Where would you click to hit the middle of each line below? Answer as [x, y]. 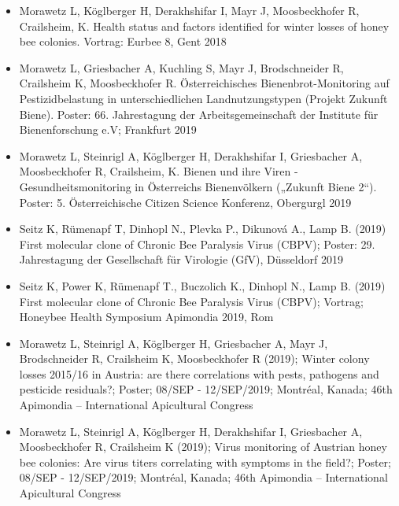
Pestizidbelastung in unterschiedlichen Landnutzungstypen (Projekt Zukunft [203, 98]
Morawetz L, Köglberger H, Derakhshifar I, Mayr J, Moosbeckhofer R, [189, 10]
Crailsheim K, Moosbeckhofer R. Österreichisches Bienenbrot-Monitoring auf [204, 83]
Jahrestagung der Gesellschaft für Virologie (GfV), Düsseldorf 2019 [181, 259]
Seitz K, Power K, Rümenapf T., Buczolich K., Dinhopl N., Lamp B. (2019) [202, 285]
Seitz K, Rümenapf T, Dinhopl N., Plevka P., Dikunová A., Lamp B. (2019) [203, 229]
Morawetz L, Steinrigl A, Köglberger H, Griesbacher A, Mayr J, [174, 343]
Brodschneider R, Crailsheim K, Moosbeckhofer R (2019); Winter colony [194, 358]
